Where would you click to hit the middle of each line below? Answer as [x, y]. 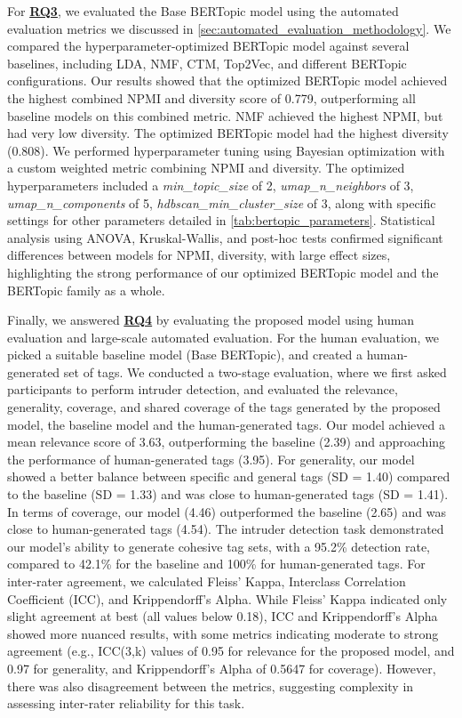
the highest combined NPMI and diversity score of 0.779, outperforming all [211, 97]
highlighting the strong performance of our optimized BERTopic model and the [223, 272]
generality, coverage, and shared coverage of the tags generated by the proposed [224, 407]
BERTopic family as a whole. [86, 290]
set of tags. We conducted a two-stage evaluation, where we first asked [255, 371]
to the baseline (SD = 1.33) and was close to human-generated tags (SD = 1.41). [228, 494]
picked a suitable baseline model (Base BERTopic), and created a [185, 355]
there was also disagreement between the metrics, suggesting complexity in [211, 686]
